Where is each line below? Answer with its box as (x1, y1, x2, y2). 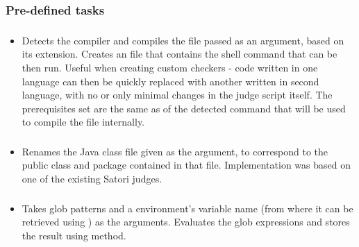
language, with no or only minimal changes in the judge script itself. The (22, 87, 333, 102)
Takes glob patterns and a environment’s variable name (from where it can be (22, 201, 353, 215)
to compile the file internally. (22, 114, 145, 129)
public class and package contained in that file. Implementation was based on (22, 157, 351, 172)
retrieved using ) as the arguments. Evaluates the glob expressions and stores (22, 214, 350, 229)
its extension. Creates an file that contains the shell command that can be (22, 46, 337, 61)
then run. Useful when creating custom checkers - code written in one (22, 60, 318, 74)
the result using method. (22, 228, 126, 242)
